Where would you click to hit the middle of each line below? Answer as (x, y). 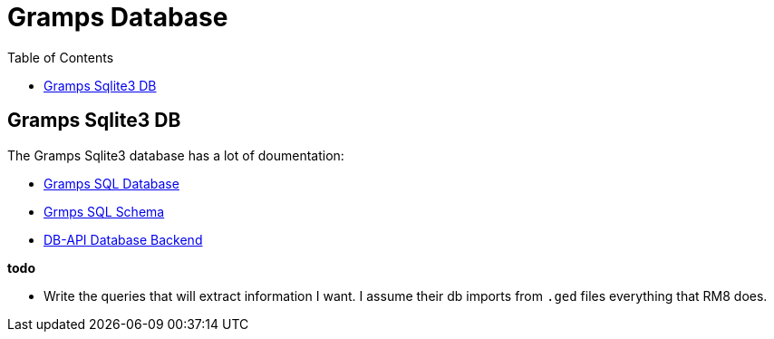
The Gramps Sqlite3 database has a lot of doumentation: (176, 155)
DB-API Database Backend (123, 239)
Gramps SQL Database (111, 183)
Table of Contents (61, 57)
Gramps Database (118, 17)
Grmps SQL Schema (104, 211)
